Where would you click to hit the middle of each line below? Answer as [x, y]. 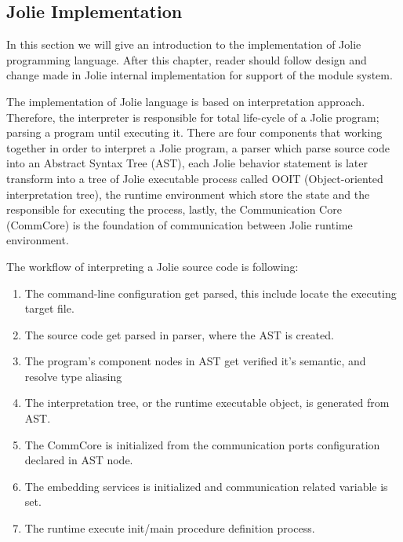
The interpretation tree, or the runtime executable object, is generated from [207, 403]
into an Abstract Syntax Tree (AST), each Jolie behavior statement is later [187, 163]
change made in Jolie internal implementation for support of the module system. [200, 75]
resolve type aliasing [73, 376]
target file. [49, 308]
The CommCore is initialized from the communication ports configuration [202, 444]
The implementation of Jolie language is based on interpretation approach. [186, 101]
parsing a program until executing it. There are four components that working [194, 132]
